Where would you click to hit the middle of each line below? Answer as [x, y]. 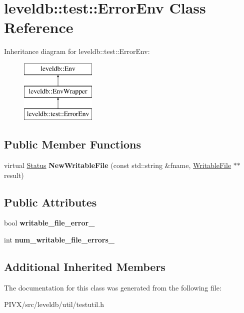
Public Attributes [50, 202]
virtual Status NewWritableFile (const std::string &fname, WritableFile [118, 165]
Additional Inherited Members [85, 267]
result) [14, 175]
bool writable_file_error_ [49, 223]
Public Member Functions [72, 144]
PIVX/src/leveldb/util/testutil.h [54, 304]
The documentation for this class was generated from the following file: [113, 287]
